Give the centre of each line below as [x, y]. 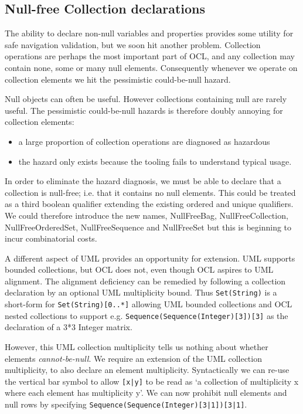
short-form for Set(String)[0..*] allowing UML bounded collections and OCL [149, 304]
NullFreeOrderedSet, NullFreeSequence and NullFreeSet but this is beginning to [148, 227]
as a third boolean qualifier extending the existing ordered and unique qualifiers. [149, 204]
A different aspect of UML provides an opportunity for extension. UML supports [150, 258]
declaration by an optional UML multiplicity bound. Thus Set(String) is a [141, 292]
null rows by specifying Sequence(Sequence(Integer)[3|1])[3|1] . [126, 404]
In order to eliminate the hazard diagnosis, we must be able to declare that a [143, 181]
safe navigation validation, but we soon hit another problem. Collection [133, 44]
